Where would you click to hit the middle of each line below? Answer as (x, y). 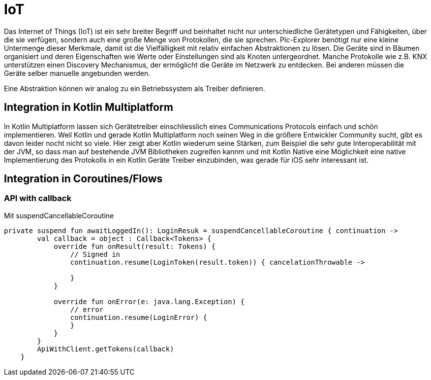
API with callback (38, 198)
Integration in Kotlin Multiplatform (89, 107)
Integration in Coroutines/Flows (83, 179)
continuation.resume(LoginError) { (139, 317)
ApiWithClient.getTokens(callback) (106, 349)
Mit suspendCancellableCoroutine (59, 215)
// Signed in (95, 254)
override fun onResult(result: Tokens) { (135, 246)
